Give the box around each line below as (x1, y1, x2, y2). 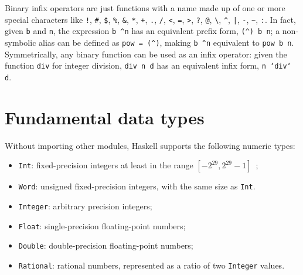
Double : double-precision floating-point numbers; (18, 239, 193, 252)
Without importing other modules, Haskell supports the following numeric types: (5, 139, 295, 151)
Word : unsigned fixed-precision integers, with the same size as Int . (18, 180, 256, 192)
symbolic (5, 36, 36, 48)
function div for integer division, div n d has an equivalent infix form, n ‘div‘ (5, 59, 291, 72)
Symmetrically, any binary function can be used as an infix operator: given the (5, 47, 287, 60)
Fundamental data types (5, 105, 205, 129)
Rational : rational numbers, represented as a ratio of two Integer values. (18, 259, 285, 271)
